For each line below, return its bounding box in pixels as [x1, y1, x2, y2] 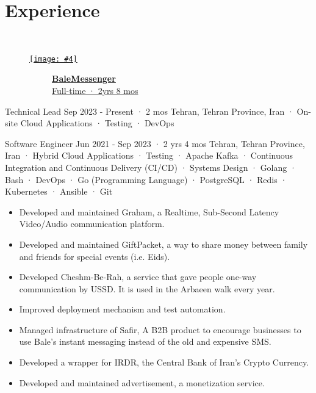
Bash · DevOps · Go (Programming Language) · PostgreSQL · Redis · [5, 173, 287, 186]
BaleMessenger [52, 72, 116, 85]
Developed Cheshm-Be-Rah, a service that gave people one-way [19, 270, 257, 283]
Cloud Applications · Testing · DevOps [20, 117, 174, 129]
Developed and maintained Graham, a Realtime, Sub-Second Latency [19, 205, 279, 218]
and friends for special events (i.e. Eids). [19, 250, 170, 262]
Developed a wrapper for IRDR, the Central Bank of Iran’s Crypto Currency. [19, 356, 309, 369]
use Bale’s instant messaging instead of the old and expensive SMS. [19, 335, 271, 348]
